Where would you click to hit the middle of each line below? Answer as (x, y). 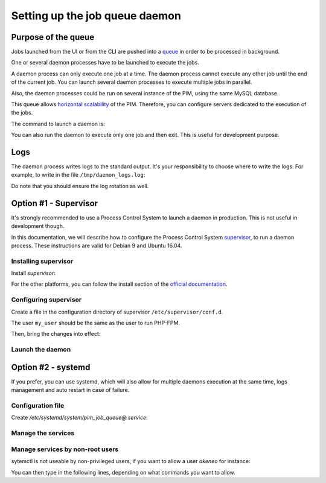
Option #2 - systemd (51, 367)
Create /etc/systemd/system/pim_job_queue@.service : (79, 418)
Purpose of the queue (53, 37)
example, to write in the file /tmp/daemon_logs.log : (78, 175)
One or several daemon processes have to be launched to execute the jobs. (105, 63)
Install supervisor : (33, 273)
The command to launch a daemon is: (58, 124)
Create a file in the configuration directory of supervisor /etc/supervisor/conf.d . (117, 312)
